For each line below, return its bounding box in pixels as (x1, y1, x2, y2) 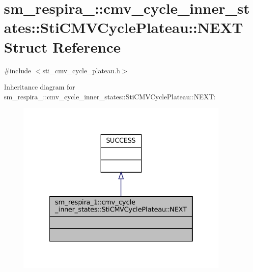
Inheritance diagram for (4, 82, 75, 92)
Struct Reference (4, 36, 121, 57)
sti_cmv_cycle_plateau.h (42, 65, 120, 75)
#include (4, 65, 31, 75)
